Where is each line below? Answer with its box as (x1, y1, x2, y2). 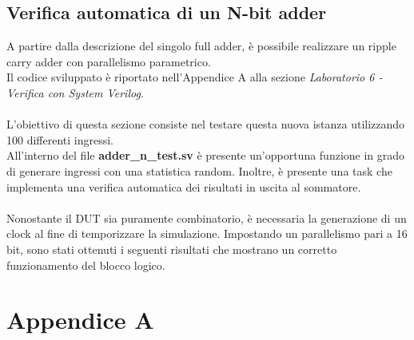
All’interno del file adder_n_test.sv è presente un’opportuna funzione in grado (6, 147, 405, 164)
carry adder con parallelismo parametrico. (6, 53, 211, 69)
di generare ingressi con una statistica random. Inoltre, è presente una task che (6, 162, 392, 179)
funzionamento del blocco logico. (6, 256, 165, 273)
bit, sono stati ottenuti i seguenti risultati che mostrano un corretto (6, 240, 337, 257)
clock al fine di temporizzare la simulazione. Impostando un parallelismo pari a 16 (6, 225, 408, 242)
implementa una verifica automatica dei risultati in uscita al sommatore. (6, 178, 361, 195)
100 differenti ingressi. (6, 131, 114, 148)
